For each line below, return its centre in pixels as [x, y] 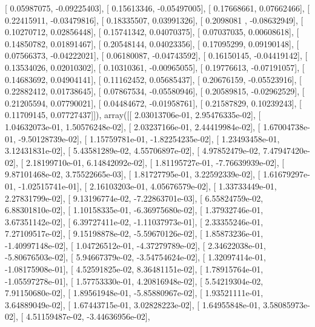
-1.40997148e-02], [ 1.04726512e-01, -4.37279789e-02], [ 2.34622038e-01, [135, 245]
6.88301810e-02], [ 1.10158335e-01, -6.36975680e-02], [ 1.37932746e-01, [134, 210]
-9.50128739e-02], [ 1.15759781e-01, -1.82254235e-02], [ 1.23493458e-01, [149, 138]
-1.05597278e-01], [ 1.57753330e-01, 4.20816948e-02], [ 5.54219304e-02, [134, 281]
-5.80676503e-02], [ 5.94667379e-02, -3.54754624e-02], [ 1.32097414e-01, [135, 257]
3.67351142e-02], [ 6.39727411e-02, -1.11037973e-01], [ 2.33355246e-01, [134, 221]
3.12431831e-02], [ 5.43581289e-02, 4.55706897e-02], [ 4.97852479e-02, [133, 150]
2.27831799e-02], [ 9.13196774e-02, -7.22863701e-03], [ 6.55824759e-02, [134, 198]
